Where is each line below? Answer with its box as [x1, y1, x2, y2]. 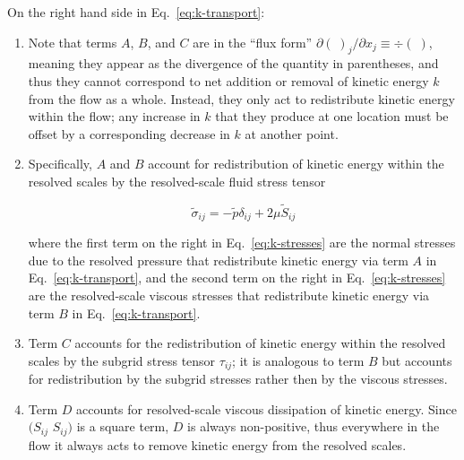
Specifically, [28, 154, 92, 173]
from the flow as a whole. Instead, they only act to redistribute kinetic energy [28, 89, 455, 108]
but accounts [382, 351, 452, 369]
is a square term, [76, 417, 169, 436]
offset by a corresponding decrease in [28, 124, 230, 143]
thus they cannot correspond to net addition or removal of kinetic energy [28, 71, 429, 90]
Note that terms [28, 32, 117, 51]
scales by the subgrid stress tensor [28, 351, 216, 369]
